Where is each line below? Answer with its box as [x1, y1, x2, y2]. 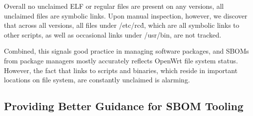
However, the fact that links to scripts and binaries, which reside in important [4, 65, 238, 75]
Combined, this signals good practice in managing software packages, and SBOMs [4, 46, 249, 56]
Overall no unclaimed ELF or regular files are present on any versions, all [4, 1, 224, 11]
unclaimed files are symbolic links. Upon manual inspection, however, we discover [4, 10, 248, 20]
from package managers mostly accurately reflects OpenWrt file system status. [4, 55, 238, 65]
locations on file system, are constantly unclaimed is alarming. [4, 75, 190, 85]
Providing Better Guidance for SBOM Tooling [4, 98, 244, 114]
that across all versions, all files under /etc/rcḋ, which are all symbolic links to [4, 20, 239, 30]
